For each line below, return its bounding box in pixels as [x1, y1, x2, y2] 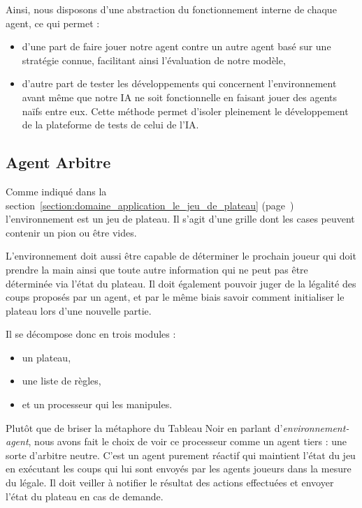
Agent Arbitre [6, 151, 111, 173]
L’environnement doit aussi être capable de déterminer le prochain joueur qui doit [6, 248, 356, 263]
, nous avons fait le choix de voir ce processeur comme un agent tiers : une [28, 434, 347, 449]
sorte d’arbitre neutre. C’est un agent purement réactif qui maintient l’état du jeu [6, 447, 356, 462]
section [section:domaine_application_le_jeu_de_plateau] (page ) [6, 197, 294, 212]
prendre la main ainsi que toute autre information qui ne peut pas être [6, 262, 308, 276]
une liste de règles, [22, 373, 101, 388]
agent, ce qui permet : [6, 15, 100, 30]
